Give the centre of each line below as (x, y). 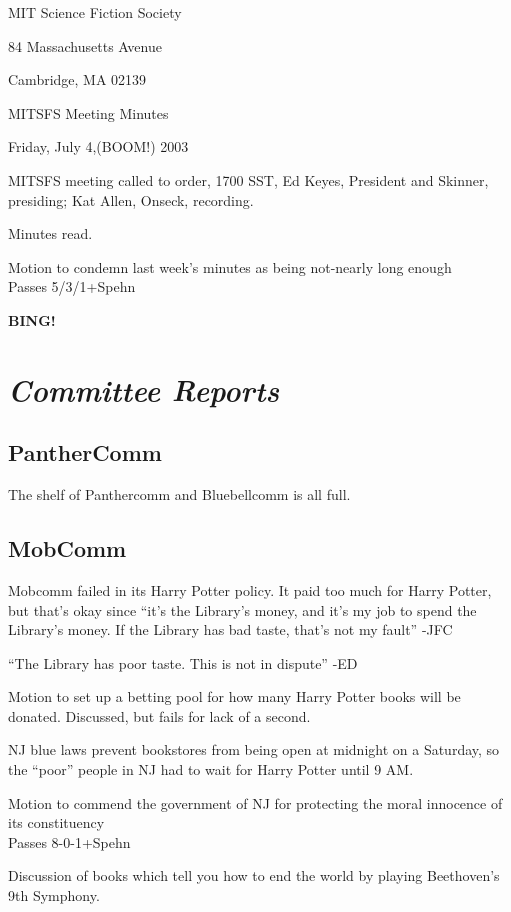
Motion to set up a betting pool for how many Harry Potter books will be (234, 696)
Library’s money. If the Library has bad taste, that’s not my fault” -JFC (230, 629)
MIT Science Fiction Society (95, 12)
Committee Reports (144, 389)
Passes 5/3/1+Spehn (72, 286)
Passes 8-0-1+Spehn (69, 841)
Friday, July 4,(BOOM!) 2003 (98, 146)
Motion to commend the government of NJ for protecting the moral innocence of (255, 802)
